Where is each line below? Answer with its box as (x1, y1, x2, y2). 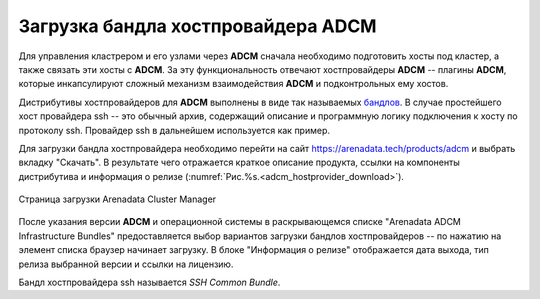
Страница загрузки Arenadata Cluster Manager (18, 193, 217, 205)
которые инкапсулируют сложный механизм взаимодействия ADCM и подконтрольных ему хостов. (18, 78, 449, 90)
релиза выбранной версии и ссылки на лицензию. (18, 258, 234, 270)
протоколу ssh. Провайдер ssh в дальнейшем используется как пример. (18, 124, 330, 136)
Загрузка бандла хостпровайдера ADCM (18, 15, 377, 37)
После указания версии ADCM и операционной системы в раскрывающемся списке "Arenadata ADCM (18, 216, 462, 228)
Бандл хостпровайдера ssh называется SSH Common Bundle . (18, 276, 281, 289)
